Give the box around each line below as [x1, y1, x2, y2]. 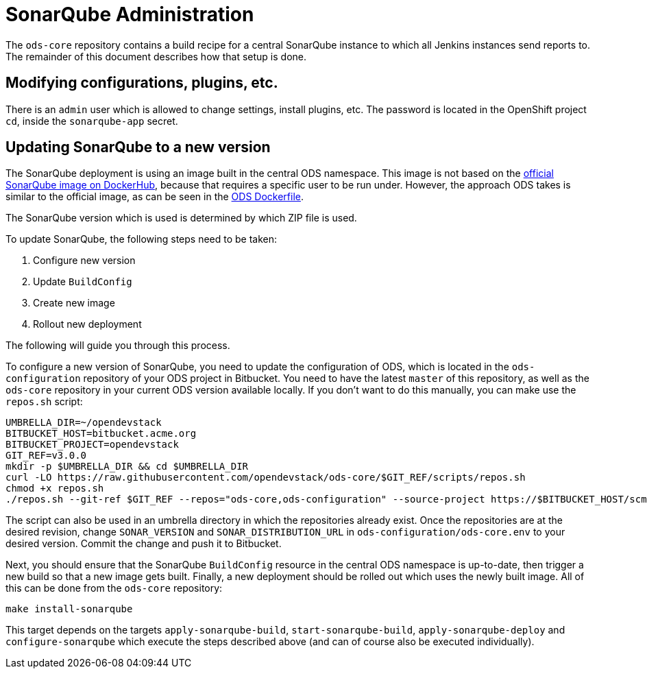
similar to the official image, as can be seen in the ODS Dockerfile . [5, 191, 304, 203]
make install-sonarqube [5, 603, 133, 615]
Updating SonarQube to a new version [5, 139, 271, 156]
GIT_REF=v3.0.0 [5, 450, 87, 461]
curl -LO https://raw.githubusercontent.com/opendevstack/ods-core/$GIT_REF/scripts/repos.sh [5, 472, 526, 483]
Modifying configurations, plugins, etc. [5, 74, 278, 92]
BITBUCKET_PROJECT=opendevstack [5, 439, 179, 450]
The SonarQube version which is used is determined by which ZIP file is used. [5, 212, 357, 224]
